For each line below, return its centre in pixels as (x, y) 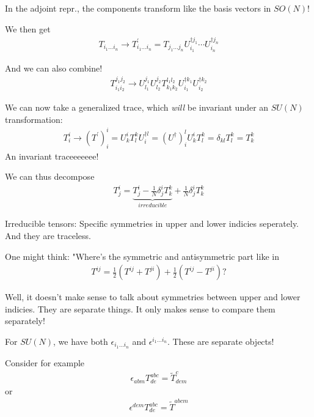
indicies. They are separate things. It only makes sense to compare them (140, 308)
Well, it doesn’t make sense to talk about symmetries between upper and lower (153, 297)
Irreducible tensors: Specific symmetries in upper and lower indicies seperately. (152, 223)
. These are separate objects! (221, 341)
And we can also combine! (54, 68)
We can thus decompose (50, 176)
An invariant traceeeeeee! (52, 156)
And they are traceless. (48, 236)
